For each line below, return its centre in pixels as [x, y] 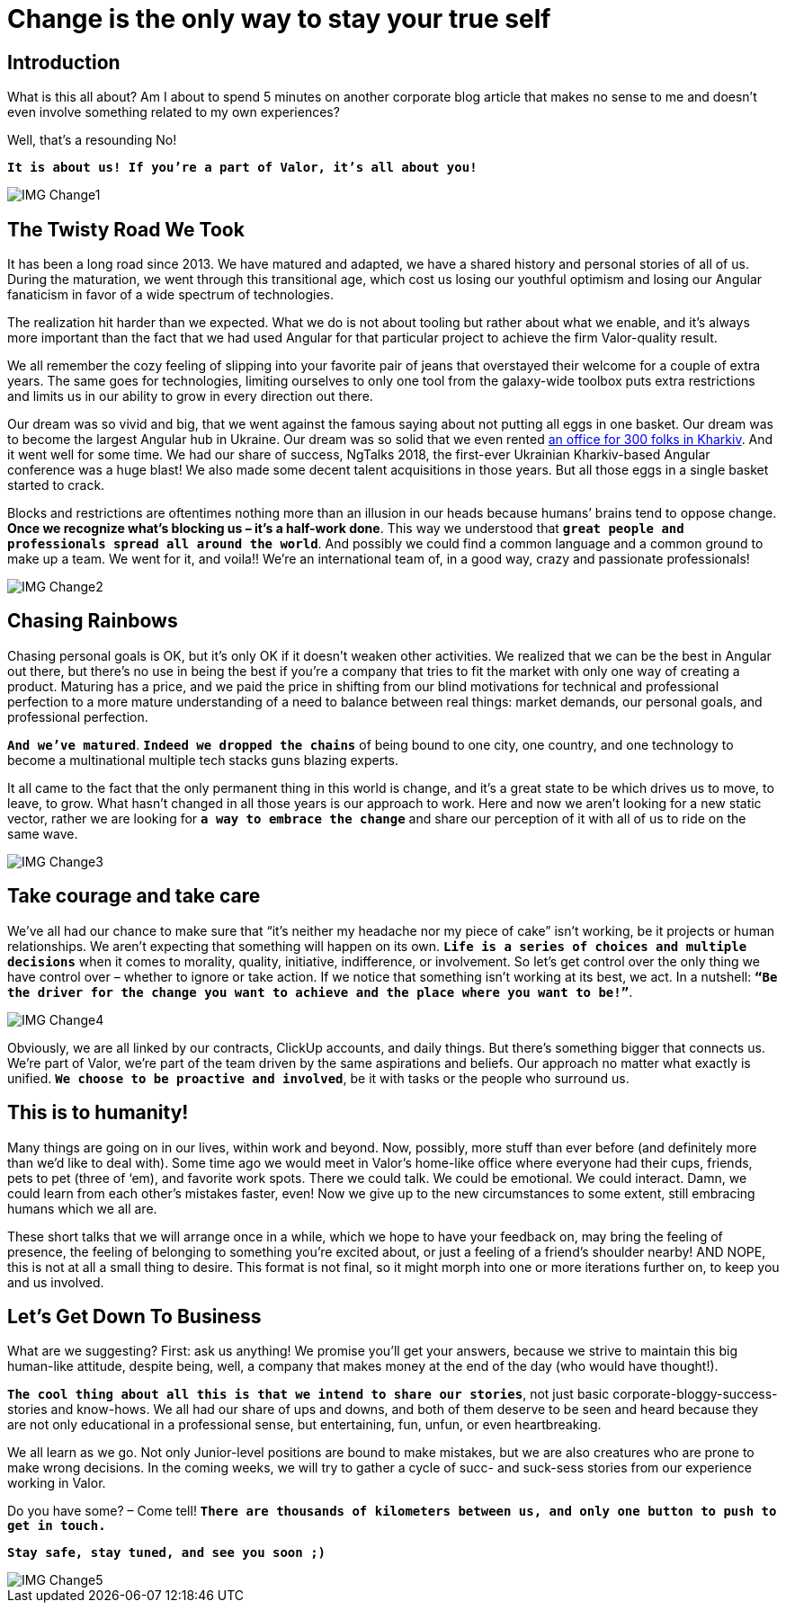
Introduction [64, 62]
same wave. [43, 833]
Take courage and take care [134, 896]
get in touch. [57, 1526]
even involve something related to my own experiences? [174, 112]
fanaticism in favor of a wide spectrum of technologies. [171, 295]
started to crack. [56, 485]
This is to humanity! [98, 1113]
